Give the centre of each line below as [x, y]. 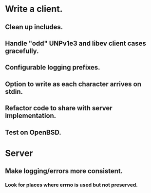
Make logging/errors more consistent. [64, 171]
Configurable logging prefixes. [53, 67]
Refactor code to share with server [59, 108]
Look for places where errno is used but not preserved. [71, 185]
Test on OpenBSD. [33, 132]
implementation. [31, 116]
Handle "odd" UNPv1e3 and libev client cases [75, 43]
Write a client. [34, 9]
